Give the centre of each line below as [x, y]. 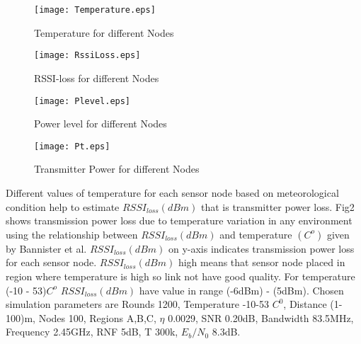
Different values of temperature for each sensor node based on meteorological [172, 193]
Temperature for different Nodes [104, 32]
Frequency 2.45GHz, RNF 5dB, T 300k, [92, 332]
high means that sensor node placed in [262, 262]
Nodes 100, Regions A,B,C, [97, 317]
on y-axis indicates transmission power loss [261, 248]
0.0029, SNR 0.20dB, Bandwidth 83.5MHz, [261, 317]
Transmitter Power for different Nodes [117, 169]
